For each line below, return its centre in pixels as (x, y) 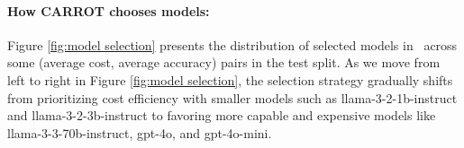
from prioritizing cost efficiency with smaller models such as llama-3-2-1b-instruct (232, 97)
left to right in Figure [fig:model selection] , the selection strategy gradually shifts (230, 79)
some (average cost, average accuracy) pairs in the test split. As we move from (224, 62)
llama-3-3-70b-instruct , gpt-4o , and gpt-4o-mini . (140, 132)
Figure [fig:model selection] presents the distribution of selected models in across (232, 44)
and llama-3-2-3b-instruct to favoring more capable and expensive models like (222, 115)
